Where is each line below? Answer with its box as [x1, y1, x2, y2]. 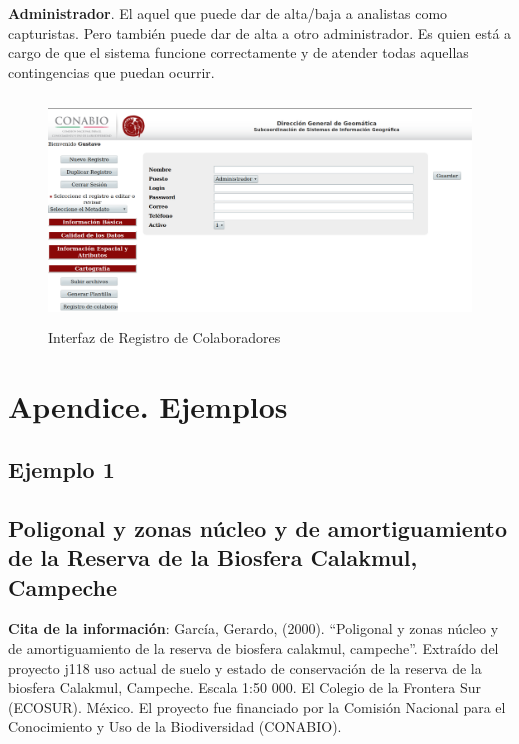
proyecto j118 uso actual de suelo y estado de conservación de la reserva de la [8, 657, 482, 678]
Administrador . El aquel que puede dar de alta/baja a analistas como [8, 3, 448, 23]
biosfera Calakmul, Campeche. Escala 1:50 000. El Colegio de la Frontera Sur [8, 677, 482, 698]
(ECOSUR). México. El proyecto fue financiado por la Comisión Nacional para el [8, 696, 506, 717]
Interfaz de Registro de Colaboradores [48, 326, 281, 347]
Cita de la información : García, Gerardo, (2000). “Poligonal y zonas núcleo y [8, 618, 499, 639]
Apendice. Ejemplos [8, 385, 288, 426]
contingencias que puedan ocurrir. [8, 61, 215, 82]
